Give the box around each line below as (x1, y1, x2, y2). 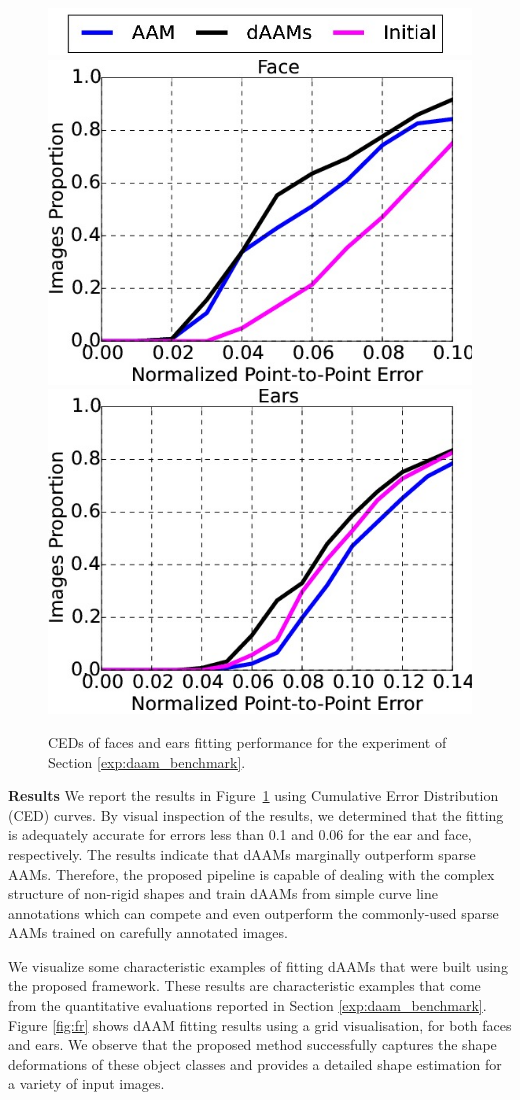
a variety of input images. (8, 1073, 165, 1094)
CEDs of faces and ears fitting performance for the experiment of (48, 731, 447, 752)
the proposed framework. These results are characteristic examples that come (8, 975, 481, 996)
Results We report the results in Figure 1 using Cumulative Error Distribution (8, 785, 499, 806)
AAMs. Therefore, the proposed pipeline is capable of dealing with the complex (8, 863, 495, 884)
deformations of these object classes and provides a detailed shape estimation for (8, 1053, 502, 1074)
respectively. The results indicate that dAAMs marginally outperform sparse (8, 843, 476, 864)
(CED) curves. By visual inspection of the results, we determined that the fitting (8, 804, 504, 825)
